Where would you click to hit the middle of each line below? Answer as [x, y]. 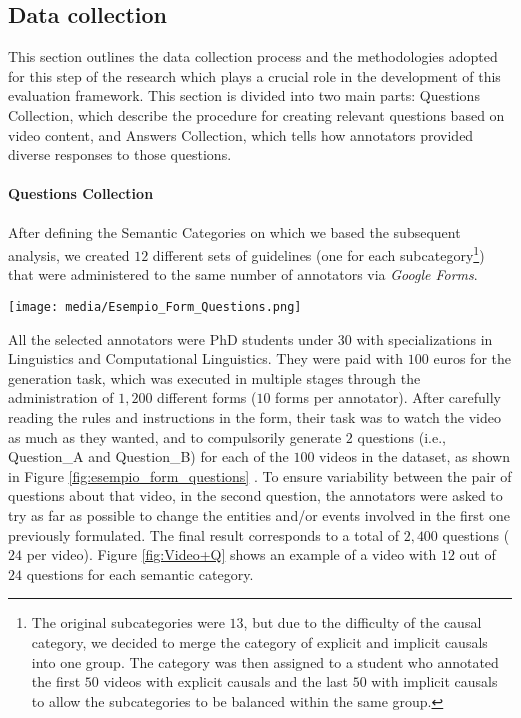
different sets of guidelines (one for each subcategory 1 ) [318, 253]
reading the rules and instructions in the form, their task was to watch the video [254, 417]
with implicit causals [434, 681]
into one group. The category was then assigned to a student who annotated [265, 661]
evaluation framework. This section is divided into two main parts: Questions [244, 95]
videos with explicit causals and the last [225, 681]
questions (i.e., [401, 436]
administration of [61, 397]
